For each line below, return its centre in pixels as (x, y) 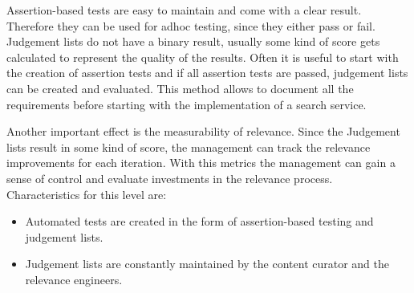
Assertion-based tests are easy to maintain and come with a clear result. (184, 10)
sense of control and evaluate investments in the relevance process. (170, 178)
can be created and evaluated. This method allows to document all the (180, 88)
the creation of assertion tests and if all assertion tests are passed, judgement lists (207, 73)
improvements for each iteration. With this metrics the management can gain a (201, 163)
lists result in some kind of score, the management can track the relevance (189, 146)
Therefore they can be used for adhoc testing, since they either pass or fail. (191, 25)
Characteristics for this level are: (87, 194)
